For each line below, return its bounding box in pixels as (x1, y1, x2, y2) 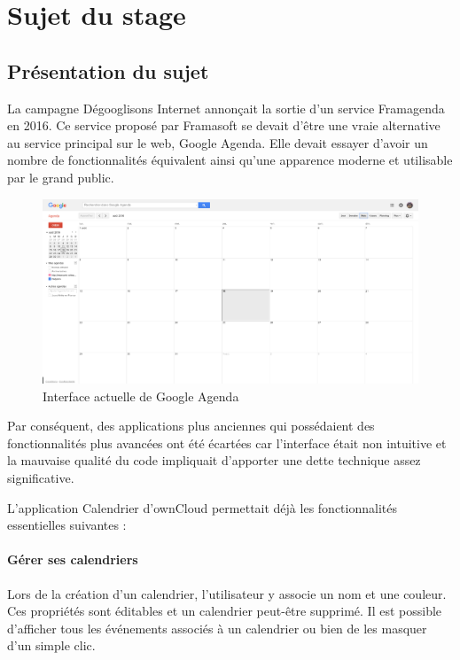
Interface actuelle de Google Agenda (43, 386, 239, 405)
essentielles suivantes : (7, 516, 127, 534)
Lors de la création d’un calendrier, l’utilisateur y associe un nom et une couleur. (7, 584, 447, 602)
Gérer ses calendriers (7, 550, 138, 569)
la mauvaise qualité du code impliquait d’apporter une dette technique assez (7, 451, 421, 470)
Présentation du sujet (7, 57, 209, 84)
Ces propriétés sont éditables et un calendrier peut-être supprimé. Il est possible (7, 602, 442, 620)
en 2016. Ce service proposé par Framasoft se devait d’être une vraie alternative (7, 116, 441, 135)
